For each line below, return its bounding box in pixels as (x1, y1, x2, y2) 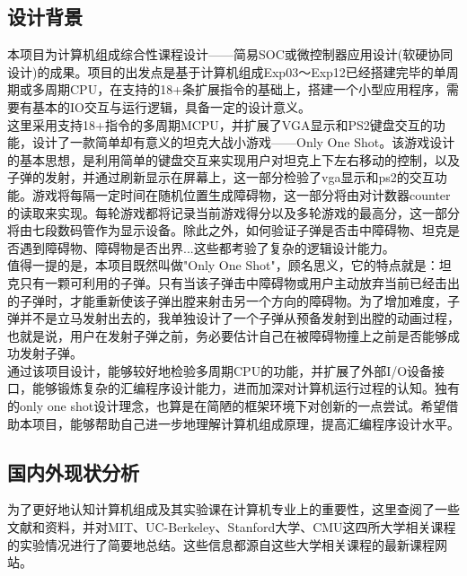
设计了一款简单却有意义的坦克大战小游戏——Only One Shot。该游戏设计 (31, 133, 455, 152)
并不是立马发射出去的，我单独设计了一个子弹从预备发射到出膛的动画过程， (19, 309, 460, 327)
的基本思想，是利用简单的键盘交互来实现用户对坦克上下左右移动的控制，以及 (7, 150, 460, 169)
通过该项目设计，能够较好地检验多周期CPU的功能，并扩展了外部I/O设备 (7, 361, 433, 380)
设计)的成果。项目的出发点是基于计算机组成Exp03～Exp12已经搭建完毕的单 (7, 62, 446, 81)
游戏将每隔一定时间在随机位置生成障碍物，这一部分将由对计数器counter (31, 185, 451, 204)
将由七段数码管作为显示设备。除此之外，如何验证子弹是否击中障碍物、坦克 (7, 221, 447, 240)
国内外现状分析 (7, 458, 139, 485)
